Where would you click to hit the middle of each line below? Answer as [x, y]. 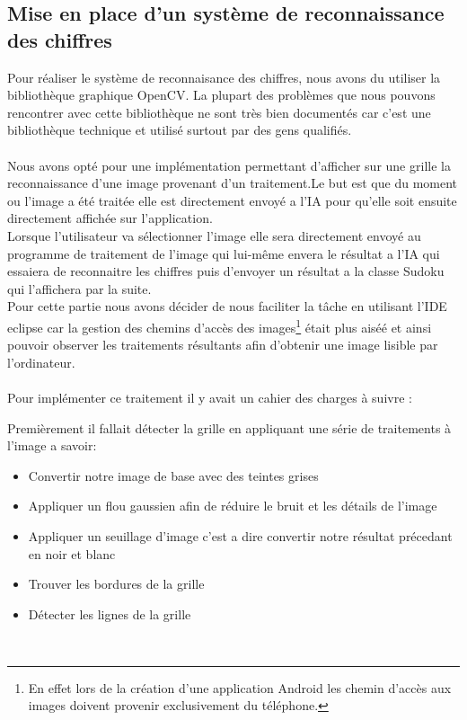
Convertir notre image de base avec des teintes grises [173, 475]
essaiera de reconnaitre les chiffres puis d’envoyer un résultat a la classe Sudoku [226, 271]
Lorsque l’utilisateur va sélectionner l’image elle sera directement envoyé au [214, 235]
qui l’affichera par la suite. [79, 288]
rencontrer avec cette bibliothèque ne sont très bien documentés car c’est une [219, 112]
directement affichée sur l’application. [110, 218]
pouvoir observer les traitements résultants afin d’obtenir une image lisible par [223, 345]
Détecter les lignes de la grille [110, 613]
